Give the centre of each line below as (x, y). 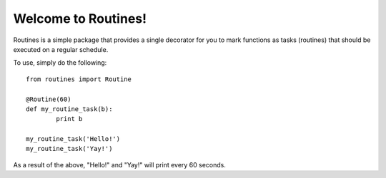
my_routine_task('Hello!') (73, 139)
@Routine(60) (49, 99)
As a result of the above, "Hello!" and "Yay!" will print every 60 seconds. (120, 164)
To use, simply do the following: (60, 63)
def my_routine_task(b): (69, 109)
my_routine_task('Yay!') (69, 149)
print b (69, 119)
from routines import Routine (79, 79)
